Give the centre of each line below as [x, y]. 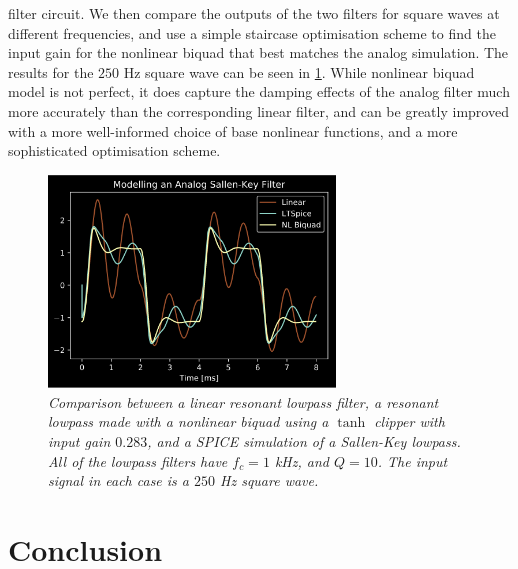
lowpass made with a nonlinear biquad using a [188, 421]
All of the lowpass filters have [138, 460]
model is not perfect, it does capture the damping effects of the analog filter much [259, 91]
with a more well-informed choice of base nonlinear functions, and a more [233, 130]
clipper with [409, 421]
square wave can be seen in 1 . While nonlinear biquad [310, 71]
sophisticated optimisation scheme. [114, 150]
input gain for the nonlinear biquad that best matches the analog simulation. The [258, 52]
